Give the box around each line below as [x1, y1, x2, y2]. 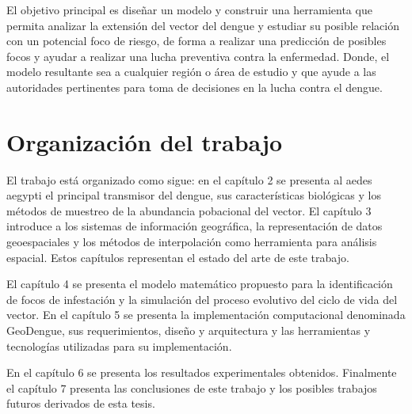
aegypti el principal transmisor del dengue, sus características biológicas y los [6, 187, 381, 203]
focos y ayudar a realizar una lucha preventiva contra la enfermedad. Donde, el [6, 47, 390, 64]
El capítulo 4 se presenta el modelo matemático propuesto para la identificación [6, 275, 393, 292]
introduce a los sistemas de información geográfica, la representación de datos [6, 218, 383, 234]
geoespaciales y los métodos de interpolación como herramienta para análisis [6, 234, 377, 250]
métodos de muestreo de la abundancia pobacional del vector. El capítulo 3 [6, 202, 372, 218]
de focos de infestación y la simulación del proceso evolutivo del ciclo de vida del [6, 291, 398, 307]
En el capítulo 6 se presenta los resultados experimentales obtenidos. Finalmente [6, 364, 397, 381]
